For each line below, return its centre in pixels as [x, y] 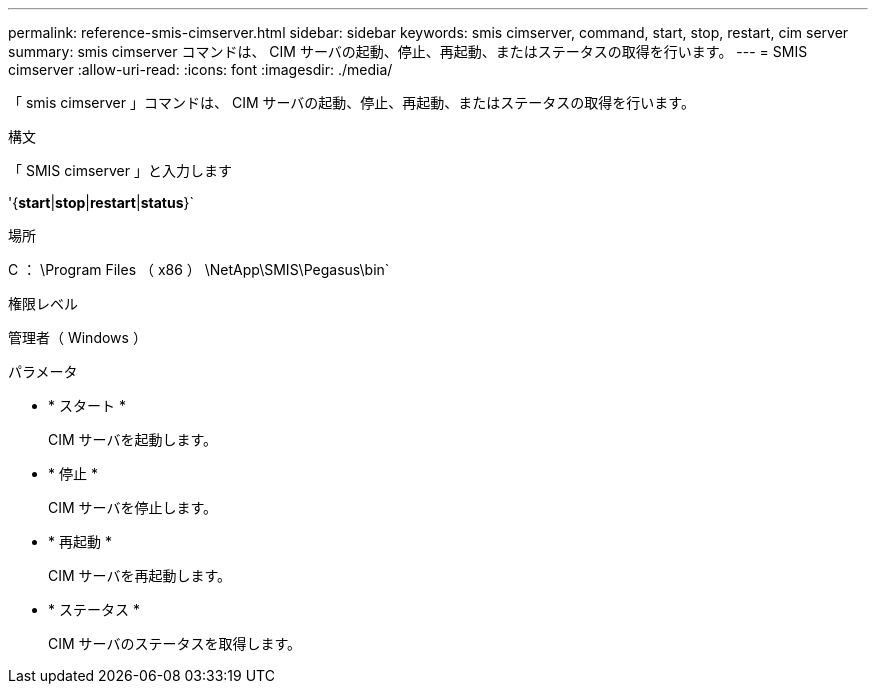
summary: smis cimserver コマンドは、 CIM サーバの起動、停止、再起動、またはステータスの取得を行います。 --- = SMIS [408, 51]
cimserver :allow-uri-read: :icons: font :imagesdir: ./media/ [200, 69]
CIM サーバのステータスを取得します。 [175, 643]
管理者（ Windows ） [77, 337]
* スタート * [87, 405]
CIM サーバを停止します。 [133, 507]
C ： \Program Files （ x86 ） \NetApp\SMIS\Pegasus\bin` [199, 269]
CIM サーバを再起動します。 [140, 575]
